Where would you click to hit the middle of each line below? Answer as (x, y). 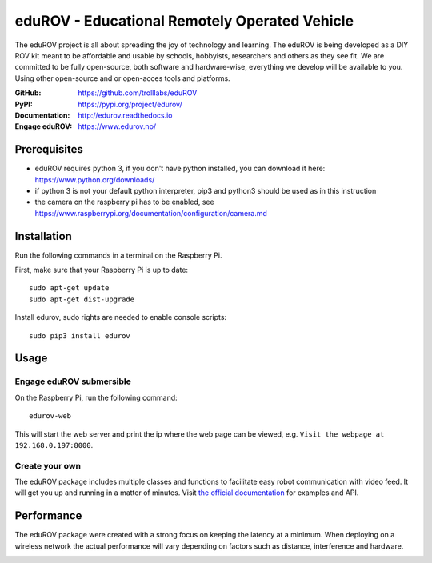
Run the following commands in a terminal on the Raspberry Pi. (118, 255)
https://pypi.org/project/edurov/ (130, 104)
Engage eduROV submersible (73, 381)
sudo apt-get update (69, 288)
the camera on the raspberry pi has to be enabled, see (125, 202)
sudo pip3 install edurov (80, 335)
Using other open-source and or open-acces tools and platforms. (123, 78)
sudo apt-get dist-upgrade (82, 299)
